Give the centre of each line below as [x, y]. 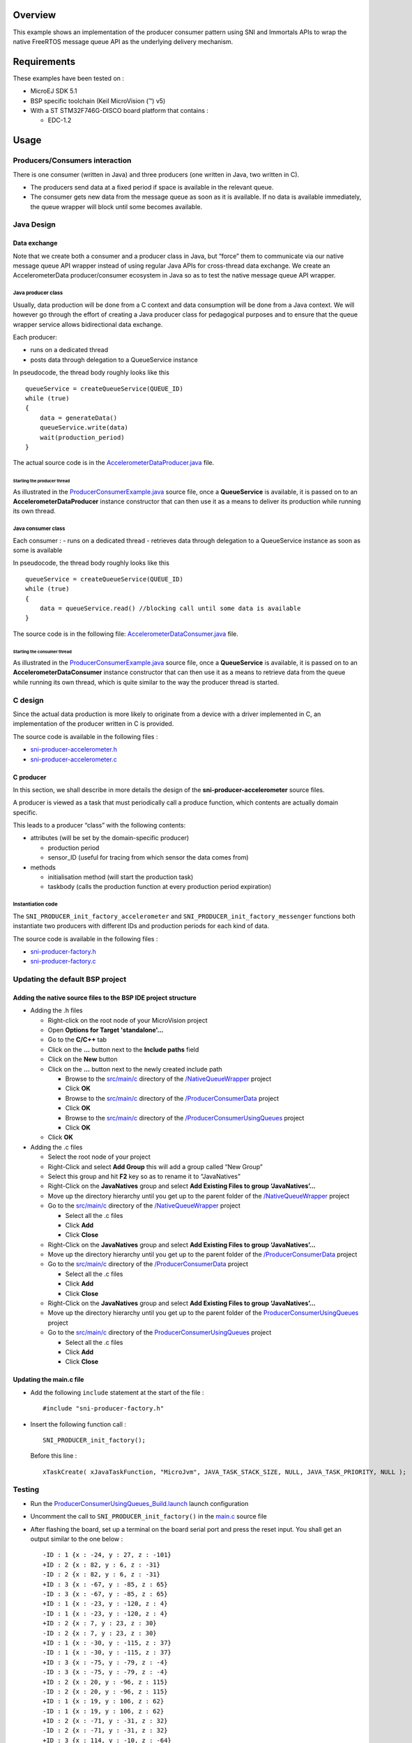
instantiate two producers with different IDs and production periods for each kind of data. [141, 926]
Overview [35, 15]
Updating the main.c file [48, 1380]
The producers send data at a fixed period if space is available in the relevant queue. [152, 187]
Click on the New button [83, 1059]
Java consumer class [39, 529]
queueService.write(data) [84, 428]
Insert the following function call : [78, 1424]
